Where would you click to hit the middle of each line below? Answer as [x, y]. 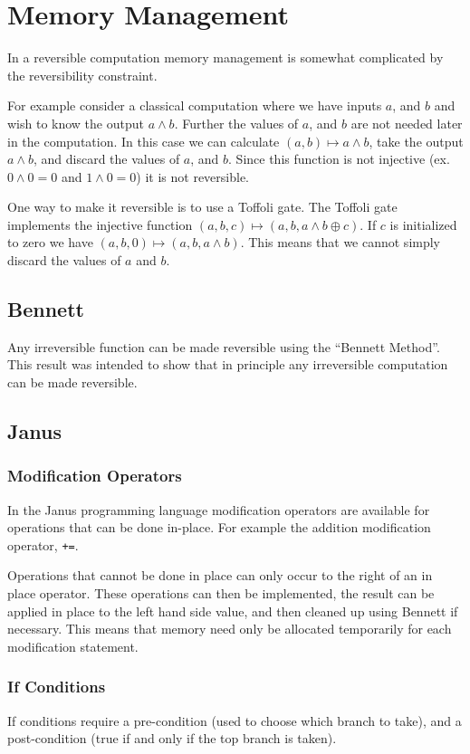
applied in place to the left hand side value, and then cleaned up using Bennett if [233, 611]
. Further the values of [236, 123]
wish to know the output [76, 123]
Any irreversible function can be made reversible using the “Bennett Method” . [224, 346]
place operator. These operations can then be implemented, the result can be [221, 593]
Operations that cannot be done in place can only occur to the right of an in [220, 575]
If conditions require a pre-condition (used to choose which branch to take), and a [235, 720]
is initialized [423, 224]
